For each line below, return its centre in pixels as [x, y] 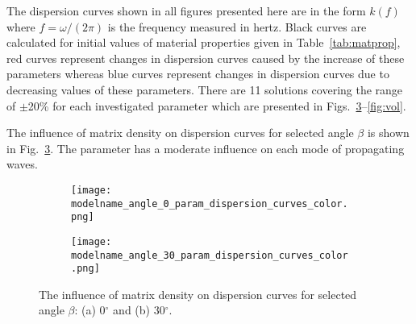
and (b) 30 [139, 310]
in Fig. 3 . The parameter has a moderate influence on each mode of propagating [206, 148]
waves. [22, 164]
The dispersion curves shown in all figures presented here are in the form [186, 10]
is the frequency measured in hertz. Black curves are [237, 26]
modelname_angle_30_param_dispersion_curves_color [210, 255]
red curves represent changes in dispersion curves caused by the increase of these [206, 58]
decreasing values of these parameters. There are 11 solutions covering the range [205, 89]
